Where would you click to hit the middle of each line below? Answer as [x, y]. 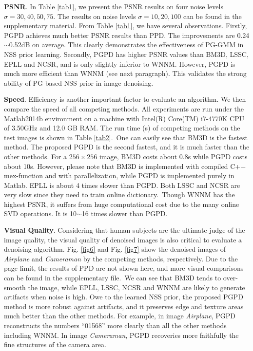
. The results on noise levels [95, 16]
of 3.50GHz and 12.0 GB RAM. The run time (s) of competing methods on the [122, 128]
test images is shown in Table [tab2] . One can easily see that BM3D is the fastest [126, 137]
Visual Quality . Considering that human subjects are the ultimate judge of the [125, 230]
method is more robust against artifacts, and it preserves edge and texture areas [124, 306]
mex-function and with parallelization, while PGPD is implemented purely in [119, 175]
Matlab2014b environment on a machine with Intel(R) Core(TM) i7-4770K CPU [124, 118]
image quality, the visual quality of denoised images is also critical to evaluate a [123, 239]
